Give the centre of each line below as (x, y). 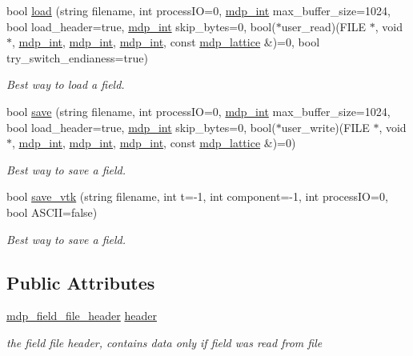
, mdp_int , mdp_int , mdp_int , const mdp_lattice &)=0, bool (166, 42)
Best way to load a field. (66, 84)
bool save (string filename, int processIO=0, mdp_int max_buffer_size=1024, (198, 111)
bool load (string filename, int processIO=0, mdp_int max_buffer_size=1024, (198, 10)
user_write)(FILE (325, 127)
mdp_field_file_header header (82, 316)
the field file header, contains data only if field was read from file (164, 342)
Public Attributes (81, 282)
